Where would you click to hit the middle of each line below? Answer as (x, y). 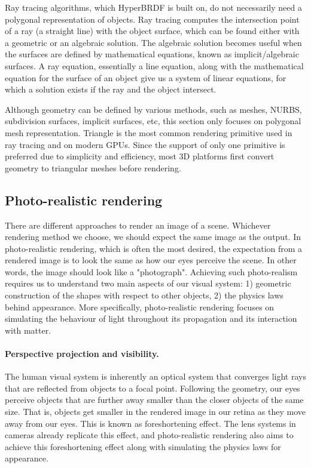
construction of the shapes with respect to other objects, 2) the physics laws (144, 295)
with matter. (28, 330)
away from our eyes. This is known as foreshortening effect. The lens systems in (150, 423)
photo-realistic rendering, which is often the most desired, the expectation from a (154, 248)
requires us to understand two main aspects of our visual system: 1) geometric (148, 283)
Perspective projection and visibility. (82, 354)
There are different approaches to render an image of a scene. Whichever (138, 225)
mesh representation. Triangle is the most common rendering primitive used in (149, 132)
